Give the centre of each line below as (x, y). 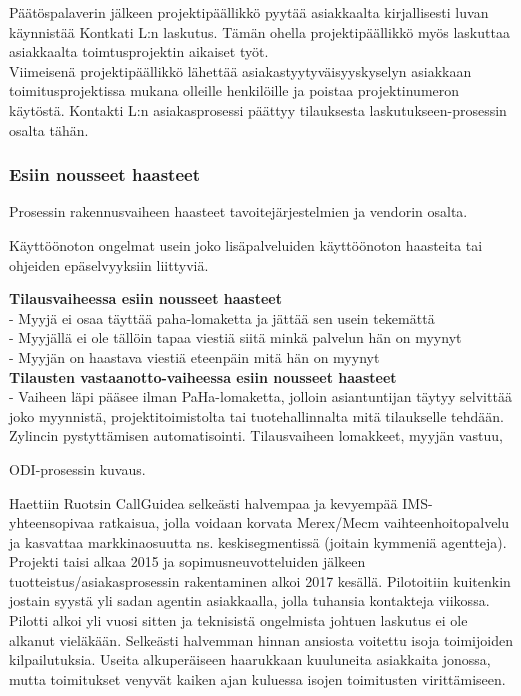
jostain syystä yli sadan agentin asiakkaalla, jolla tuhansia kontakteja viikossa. (249, 600)
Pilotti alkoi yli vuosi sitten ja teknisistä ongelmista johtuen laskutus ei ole (238, 620)
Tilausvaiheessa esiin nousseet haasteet (145, 298)
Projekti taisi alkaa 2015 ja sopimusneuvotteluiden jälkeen (187, 561)
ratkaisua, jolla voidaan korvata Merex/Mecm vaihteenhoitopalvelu (304, 522)
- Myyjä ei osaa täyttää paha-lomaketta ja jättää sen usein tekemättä (222, 317)
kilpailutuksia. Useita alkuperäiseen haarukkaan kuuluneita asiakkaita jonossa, (250, 659)
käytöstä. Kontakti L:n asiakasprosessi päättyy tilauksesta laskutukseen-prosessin (258, 109)
